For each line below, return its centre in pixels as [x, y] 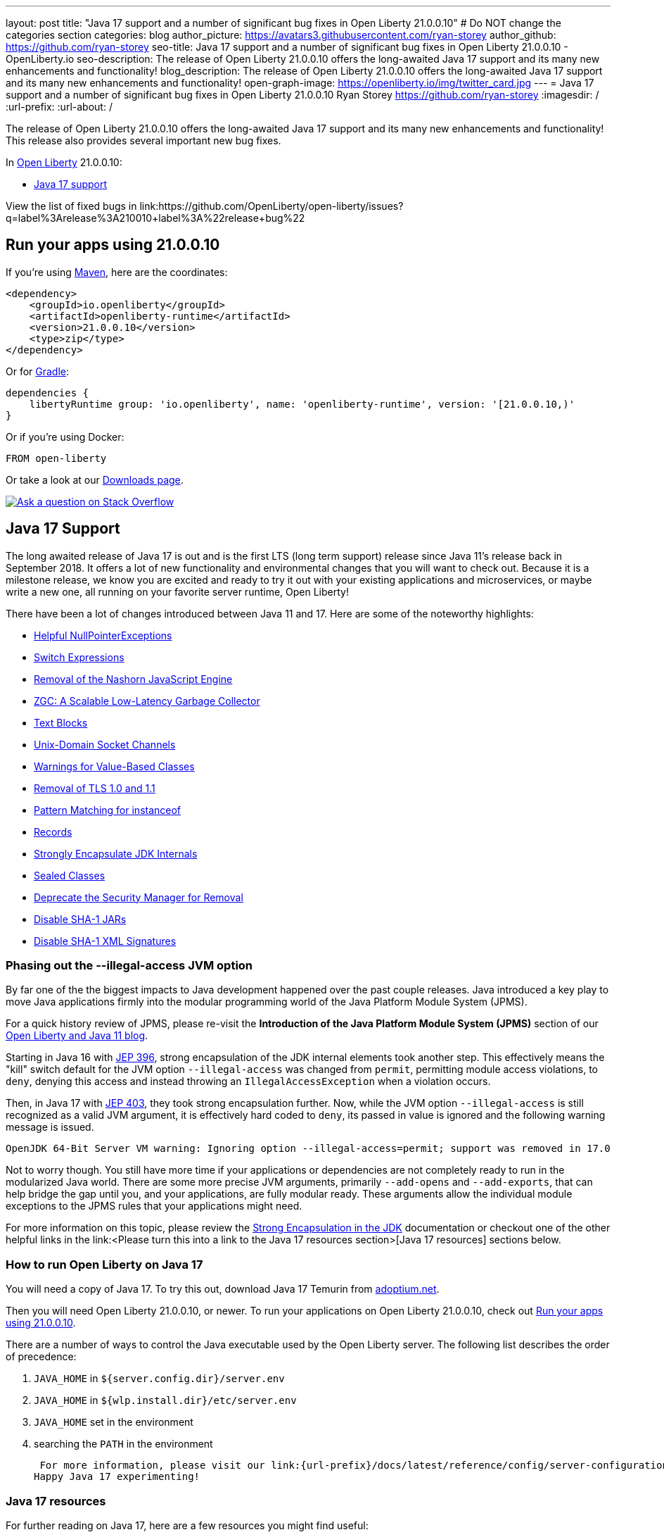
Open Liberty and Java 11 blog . [77, 1036]
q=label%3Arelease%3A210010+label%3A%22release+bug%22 [155, 218]
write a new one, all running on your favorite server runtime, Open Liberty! [177, 591]
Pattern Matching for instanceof [108, 810]
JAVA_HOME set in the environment [114, 1422]
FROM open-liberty [56, 458]
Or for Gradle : [38, 371]
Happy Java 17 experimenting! [117, 1477]
